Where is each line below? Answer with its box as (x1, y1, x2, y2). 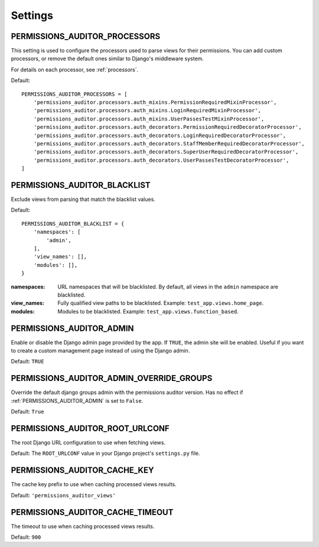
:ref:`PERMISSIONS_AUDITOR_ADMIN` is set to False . (11, 397, 144, 404)
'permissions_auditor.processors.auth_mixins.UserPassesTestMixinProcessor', (33, 115, 265, 122)
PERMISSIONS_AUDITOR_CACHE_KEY (11, 465, 154, 476)
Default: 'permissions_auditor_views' (11, 491, 116, 499)
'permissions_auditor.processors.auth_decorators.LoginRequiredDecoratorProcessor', (33, 132, 287, 139)
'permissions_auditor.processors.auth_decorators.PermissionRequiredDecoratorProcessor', (33, 124, 302, 131)
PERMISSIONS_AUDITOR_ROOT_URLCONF (11, 423, 170, 434)
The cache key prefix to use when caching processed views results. (11, 481, 177, 488)
